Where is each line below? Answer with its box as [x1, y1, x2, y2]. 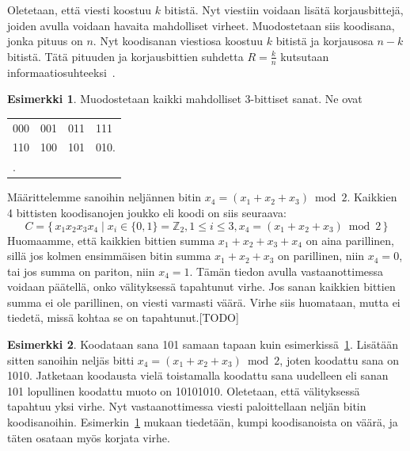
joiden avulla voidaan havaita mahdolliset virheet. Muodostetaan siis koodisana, [7, 17, 395, 33]
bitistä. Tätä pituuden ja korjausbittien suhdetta [7, 48, 244, 64]
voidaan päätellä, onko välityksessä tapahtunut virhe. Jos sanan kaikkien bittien [7, 278, 396, 295]
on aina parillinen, [306, 231, 394, 248]
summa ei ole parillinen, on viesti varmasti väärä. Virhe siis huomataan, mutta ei [7, 293, 401, 310]
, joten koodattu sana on [279, 351, 399, 368]
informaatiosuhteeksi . [7, 63, 116, 80]
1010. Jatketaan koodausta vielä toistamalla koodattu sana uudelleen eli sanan [7, 367, 389, 384]
